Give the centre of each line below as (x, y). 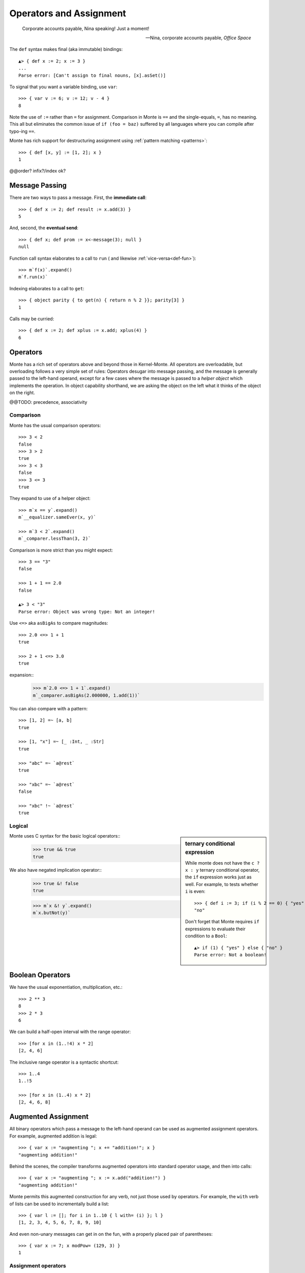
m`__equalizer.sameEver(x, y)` (57, 517)
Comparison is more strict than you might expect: (61, 550)
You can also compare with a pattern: (49, 708)
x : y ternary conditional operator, (222, 870)
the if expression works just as (218, 877)
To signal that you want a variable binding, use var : (63, 87)
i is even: (195, 892)
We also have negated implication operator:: (55, 870)
